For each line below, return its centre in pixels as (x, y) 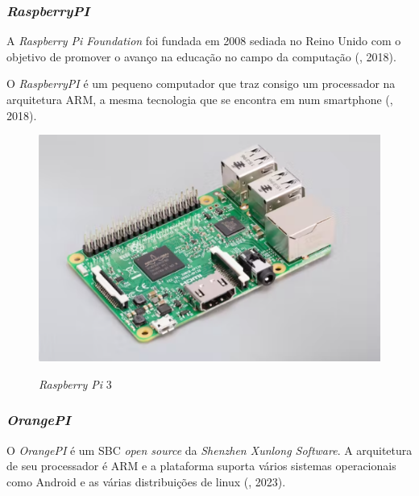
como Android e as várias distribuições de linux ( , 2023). (146, 481)
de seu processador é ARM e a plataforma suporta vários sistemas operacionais (201, 466)
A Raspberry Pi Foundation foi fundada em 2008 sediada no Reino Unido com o (204, 41)
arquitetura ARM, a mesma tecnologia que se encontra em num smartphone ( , (200, 99)
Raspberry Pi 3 (75, 383)
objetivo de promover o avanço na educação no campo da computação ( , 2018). (201, 56)
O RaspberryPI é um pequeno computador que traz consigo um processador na (201, 83)
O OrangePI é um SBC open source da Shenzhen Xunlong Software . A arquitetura (209, 450)
